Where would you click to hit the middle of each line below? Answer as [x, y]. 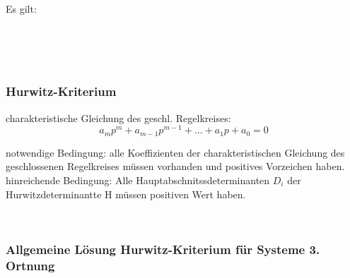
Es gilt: [21, 8]
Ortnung [30, 265]
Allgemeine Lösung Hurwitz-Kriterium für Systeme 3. [163, 249]
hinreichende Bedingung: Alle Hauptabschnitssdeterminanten [138, 180]
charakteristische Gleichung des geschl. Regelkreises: [118, 117]
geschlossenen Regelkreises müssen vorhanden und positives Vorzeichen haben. [175, 166]
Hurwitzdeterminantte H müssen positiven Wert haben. [126, 194]
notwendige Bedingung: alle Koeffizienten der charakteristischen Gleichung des [175, 152]
